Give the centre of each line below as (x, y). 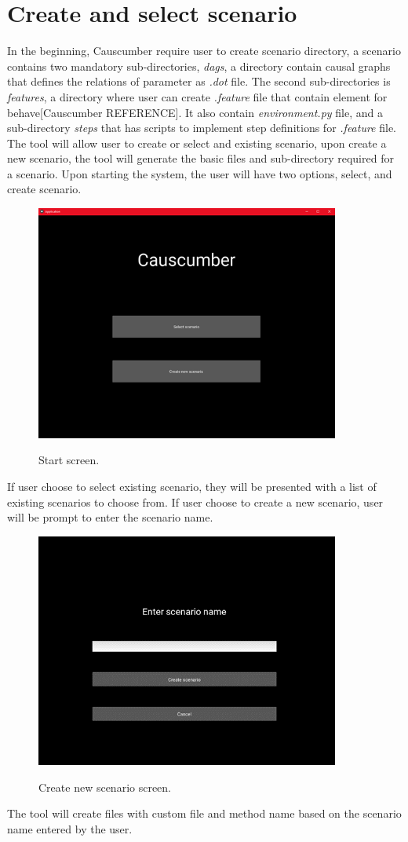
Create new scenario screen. (105, 787)
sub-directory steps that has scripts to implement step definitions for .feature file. (202, 128)
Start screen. (69, 460)
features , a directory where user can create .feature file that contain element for (197, 96)
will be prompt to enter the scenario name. (110, 517)
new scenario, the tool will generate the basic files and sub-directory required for (200, 158)
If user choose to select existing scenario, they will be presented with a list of (192, 486)
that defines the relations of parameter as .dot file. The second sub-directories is (199, 81)
